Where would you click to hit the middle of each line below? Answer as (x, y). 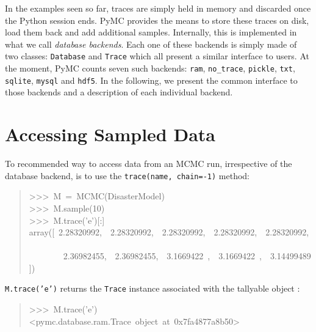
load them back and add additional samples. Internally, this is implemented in (151, 32)
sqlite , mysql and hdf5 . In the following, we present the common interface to (151, 80)
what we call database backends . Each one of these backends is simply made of (151, 44)
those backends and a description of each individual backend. (119, 92)
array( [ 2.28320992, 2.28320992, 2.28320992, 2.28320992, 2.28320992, (169, 232)
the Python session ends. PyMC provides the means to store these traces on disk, (157, 20)
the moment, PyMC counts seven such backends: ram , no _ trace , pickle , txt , (150, 68)
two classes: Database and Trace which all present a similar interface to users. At (157, 56)
